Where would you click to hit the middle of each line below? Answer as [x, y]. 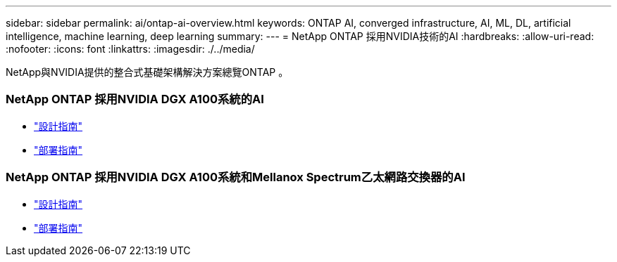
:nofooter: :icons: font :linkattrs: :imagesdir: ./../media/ [130, 49]
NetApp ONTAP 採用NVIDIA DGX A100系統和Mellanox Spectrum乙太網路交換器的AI [236, 177]
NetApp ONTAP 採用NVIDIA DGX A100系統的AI [135, 99]
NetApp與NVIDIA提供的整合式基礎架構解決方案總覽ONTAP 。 [147, 72]
